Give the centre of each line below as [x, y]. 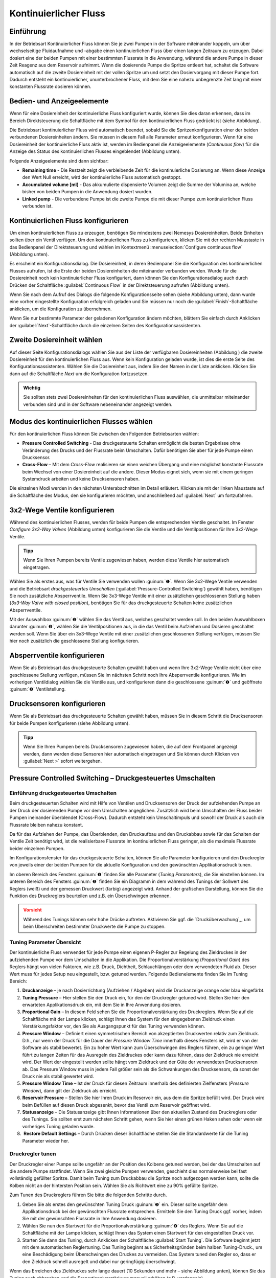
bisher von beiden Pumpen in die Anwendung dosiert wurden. [87, 192]
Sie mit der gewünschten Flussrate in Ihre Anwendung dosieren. [90, 1219]
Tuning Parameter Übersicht [45, 942]
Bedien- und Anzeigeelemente [59, 101]
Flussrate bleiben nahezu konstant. [46, 825]
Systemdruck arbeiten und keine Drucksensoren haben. [81, 479]
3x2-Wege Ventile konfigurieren [62, 510]
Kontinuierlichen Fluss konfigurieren [69, 221]
